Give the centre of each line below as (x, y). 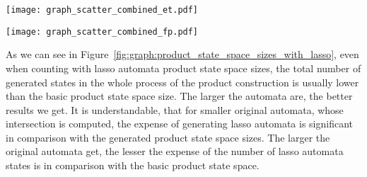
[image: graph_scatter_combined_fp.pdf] (102, 32)
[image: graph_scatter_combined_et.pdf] (102, 10)
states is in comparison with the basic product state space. (133, 165)
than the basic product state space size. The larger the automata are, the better (179, 96)
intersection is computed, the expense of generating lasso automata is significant (179, 124)
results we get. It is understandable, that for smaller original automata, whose (175, 109)
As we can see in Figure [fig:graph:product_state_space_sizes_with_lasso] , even (182, 54)
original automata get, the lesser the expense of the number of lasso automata (175, 151)
